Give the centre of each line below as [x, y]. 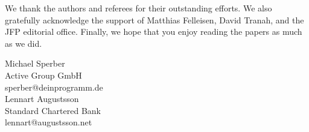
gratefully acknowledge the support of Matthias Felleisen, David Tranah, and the [154, 19]
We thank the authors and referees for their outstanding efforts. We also [139, 8]
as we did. [24, 43]
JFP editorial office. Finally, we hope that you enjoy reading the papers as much [154, 31]
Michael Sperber [35, 63]
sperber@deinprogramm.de [54, 87]
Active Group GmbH [43, 75]
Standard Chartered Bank [53, 110]
